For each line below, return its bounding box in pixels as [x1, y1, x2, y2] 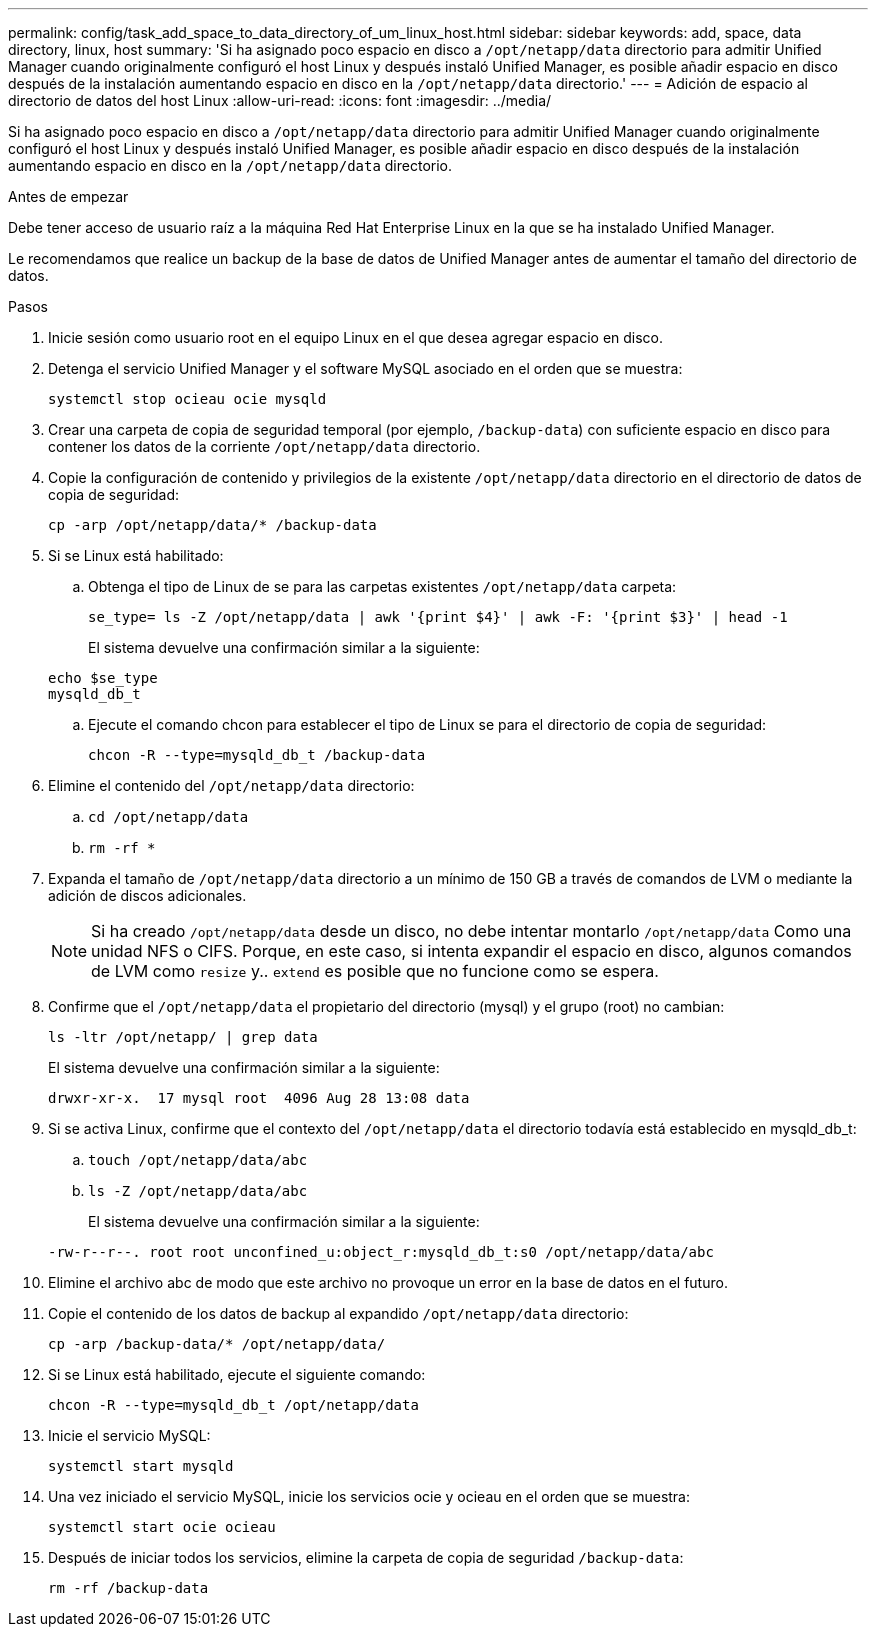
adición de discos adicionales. [48, 887, 247, 904]
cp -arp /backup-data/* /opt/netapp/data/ [48, 1336, 386, 1352]
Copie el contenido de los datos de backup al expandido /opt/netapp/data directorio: [48, 1305, 629, 1322]
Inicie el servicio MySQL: [48, 1427, 211, 1444]
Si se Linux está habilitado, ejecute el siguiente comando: [48, 1366, 426, 1383]
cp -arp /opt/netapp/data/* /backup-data [48, 517, 377, 533]
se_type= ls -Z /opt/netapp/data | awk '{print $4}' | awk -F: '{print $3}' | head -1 [88, 609, 788, 625]
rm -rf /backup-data [48, 1580, 209, 1596]
